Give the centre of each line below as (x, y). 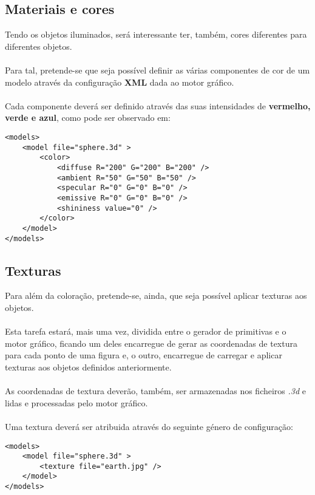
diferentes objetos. (39, 46)
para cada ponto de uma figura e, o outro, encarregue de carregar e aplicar (144, 355)
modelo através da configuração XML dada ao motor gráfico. (120, 82)
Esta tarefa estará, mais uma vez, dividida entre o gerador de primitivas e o (146, 331)
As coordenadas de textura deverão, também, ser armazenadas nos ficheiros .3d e (156, 391)
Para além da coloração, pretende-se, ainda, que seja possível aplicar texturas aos (156, 295)
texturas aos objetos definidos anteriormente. (88, 367)
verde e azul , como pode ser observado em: (88, 118)
